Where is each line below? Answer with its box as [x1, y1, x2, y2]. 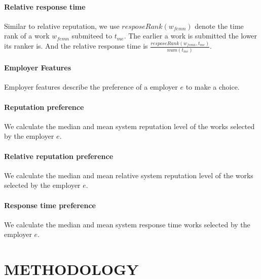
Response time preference [4, 200, 96, 210]
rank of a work [4, 30, 50, 41]
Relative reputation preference [4, 150, 114, 161]
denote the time [195, 20, 244, 31]
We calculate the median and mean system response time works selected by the [4, 219, 250, 229]
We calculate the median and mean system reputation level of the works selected [4, 121, 255, 131]
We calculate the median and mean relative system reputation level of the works [4, 170, 253, 180]
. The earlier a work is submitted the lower [124, 30, 257, 41]
